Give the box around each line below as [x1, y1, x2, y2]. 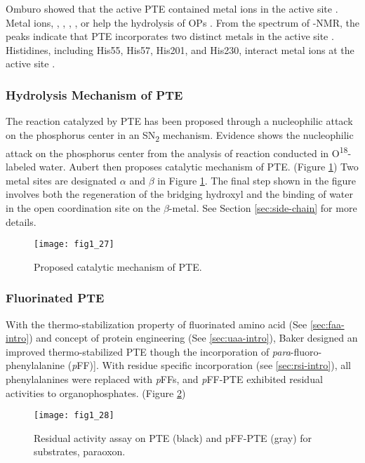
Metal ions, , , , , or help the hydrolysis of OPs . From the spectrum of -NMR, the [6, 15, 359, 29]
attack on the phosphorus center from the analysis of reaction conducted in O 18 [6, 143, 348, 160]
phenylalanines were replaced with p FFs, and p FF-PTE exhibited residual [6, 371, 323, 386]
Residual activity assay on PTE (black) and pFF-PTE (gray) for [34, 430, 312, 445]
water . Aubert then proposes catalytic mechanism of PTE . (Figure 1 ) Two [39, 159, 359, 174]
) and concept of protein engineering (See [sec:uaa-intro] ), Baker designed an [29, 330, 358, 345]
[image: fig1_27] [34, 239, 114, 250]
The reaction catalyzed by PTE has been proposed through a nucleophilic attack [6, 114, 353, 128]
